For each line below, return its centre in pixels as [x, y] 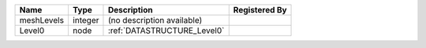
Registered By [260, 10]
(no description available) [155, 20]
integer [86, 20]
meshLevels [42, 20]
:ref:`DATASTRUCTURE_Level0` [166, 30]
